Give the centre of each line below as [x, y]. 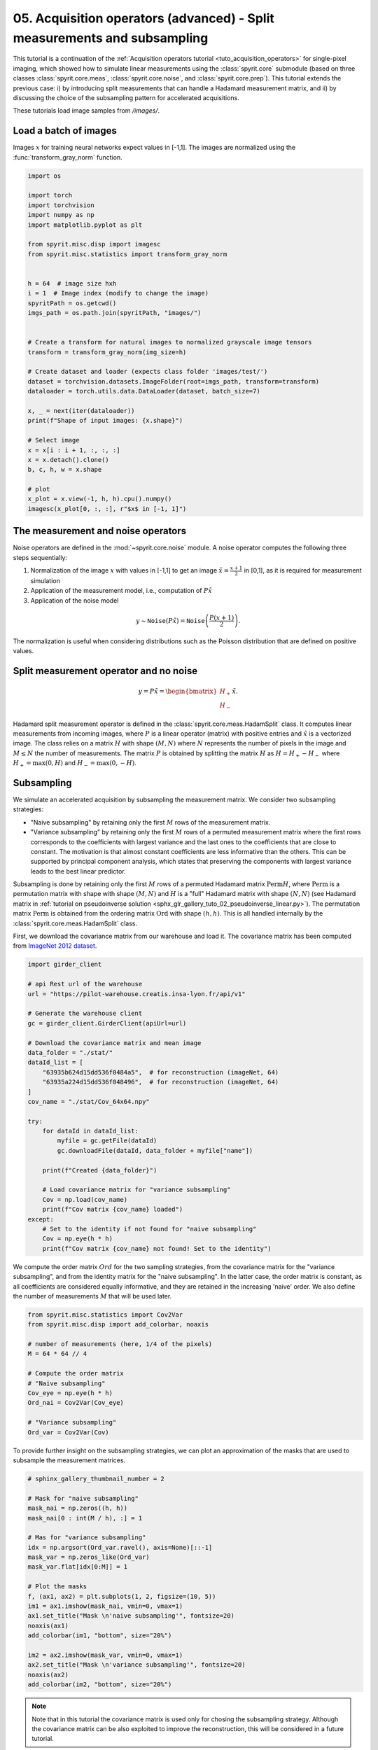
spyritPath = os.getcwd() [72, 303]
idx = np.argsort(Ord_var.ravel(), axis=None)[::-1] [120, 1547]
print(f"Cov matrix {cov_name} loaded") [113, 1210]
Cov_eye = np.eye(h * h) [70, 1393]
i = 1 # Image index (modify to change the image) [118, 293]
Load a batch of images [65, 131]
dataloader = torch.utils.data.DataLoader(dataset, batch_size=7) [144, 391]
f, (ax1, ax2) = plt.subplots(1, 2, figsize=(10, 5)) [122, 1596]
